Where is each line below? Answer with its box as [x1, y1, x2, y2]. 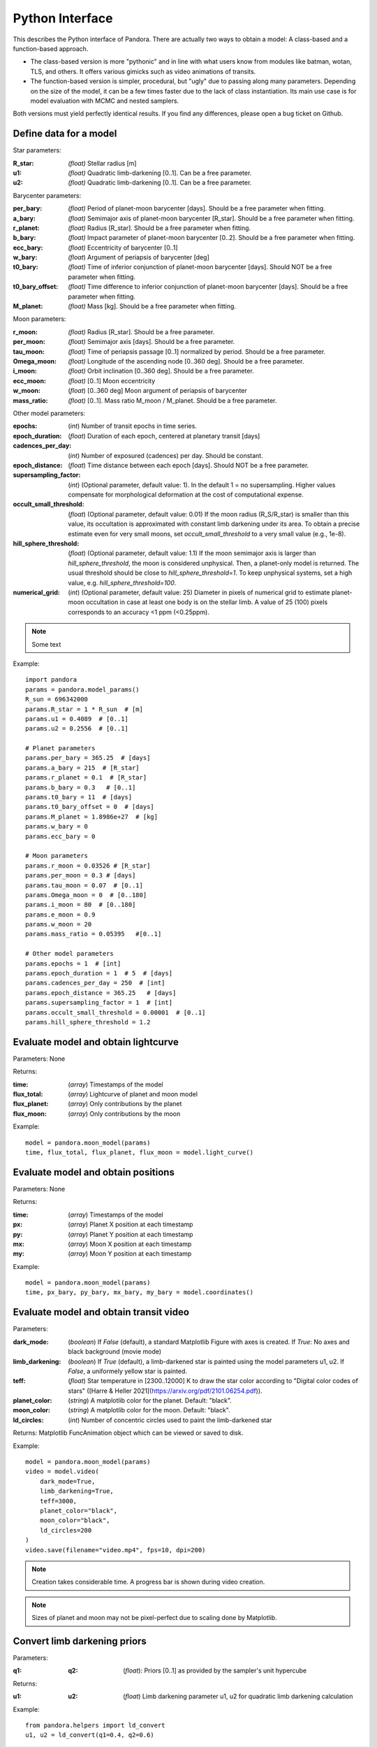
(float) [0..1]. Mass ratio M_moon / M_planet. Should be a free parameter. [68, 396, 277, 405]
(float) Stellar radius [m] [68, 159, 137, 167]
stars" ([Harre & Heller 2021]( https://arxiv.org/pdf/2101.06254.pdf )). [68, 1387, 263, 1395]
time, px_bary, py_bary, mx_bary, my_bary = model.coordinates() [25, 1289, 254, 1296]
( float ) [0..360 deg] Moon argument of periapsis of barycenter [68, 387, 247, 395]
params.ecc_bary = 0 [25, 832, 96, 840]
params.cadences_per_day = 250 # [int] [25, 979, 165, 987]
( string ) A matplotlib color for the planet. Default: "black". [68, 1396, 232, 1405]
